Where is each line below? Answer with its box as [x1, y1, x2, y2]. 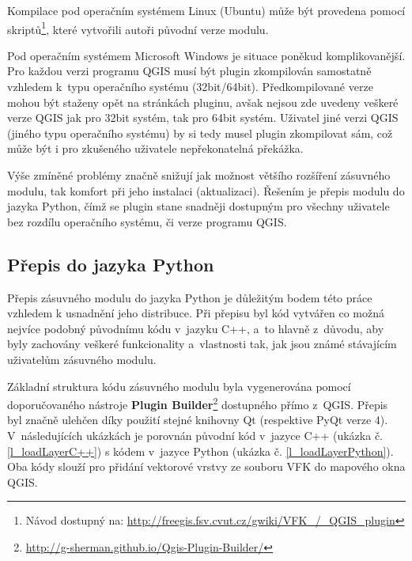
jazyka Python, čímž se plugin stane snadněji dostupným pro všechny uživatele [7, 198, 390, 214]
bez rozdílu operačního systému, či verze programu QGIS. [7, 213, 287, 229]
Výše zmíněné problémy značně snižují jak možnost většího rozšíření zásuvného [7, 167, 391, 183]
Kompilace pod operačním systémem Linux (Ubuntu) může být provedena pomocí [7, 2, 406, 18]
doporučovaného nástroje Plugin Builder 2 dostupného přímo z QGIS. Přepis [7, 394, 388, 412]
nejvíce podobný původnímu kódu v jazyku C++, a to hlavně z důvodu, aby [7, 320, 384, 336]
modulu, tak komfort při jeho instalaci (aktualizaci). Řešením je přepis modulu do [7, 182, 405, 199]
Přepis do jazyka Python [7, 252, 214, 276]
